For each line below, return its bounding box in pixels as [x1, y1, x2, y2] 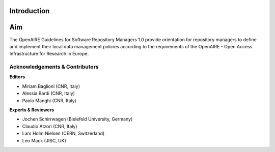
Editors [9, 74, 25, 80]
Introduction [9, 7, 50, 15]
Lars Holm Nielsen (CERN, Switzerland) [22, 130, 105, 137]
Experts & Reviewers [9, 107, 54, 113]
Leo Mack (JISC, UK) [22, 137, 66, 143]
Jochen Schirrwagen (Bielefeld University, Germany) [22, 116, 133, 122]
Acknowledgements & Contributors [9, 64, 99, 71]
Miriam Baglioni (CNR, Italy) [22, 83, 80, 89]
